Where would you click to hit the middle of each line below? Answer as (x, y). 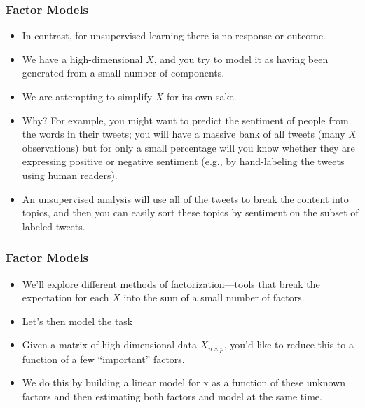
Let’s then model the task (77, 321)
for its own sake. (201, 96)
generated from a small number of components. (123, 73)
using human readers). (70, 175)
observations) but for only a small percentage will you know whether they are (188, 147)
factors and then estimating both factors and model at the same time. (172, 396)
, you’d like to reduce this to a (289, 344)
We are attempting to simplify (87, 96)
